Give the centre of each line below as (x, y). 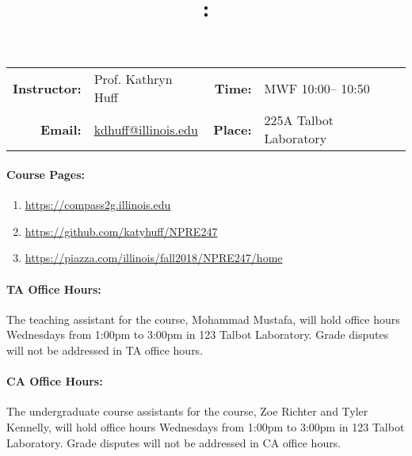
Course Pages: (46, 174)
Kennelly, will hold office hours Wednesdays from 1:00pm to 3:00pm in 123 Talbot (206, 426)
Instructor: (47, 88)
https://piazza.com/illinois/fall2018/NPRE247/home (154, 258)
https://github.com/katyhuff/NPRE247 (121, 231)
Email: (61, 129)
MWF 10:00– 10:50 (317, 88)
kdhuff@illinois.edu (146, 129)
